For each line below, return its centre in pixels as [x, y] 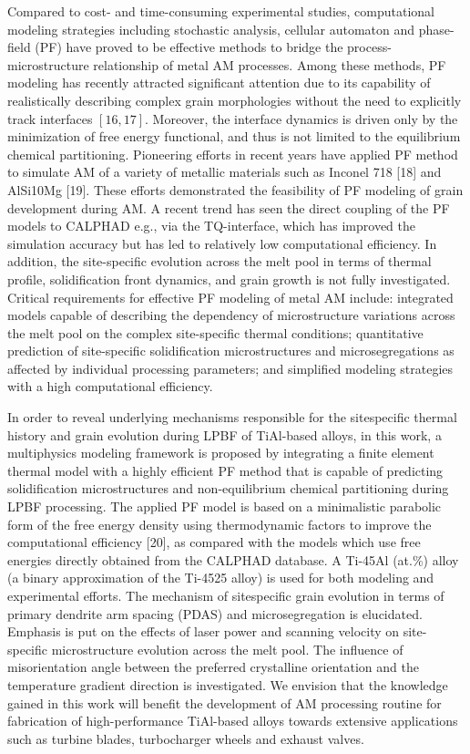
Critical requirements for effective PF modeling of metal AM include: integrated [230, 297]
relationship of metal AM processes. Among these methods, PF [270, 64]
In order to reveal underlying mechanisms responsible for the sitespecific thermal [232, 417]
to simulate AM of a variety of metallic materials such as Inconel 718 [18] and [225, 172]
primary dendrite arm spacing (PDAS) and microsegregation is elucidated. [215, 613]
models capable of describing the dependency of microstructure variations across [231, 315]
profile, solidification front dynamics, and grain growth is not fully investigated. [229, 279]
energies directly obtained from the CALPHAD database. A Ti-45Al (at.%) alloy [233, 559]
